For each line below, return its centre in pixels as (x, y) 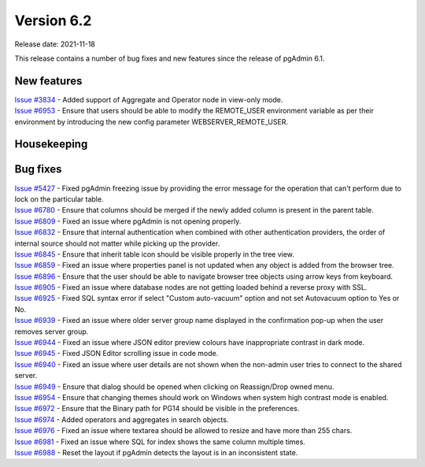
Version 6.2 (53, 20)
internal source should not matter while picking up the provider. (117, 243)
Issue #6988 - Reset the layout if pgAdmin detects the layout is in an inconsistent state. (156, 452)
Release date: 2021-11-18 (55, 44)
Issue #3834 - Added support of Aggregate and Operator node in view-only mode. (149, 99)
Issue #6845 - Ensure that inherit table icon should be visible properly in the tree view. (155, 254)
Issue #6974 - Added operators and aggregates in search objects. (122, 419)
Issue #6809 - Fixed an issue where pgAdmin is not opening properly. (128, 221)
